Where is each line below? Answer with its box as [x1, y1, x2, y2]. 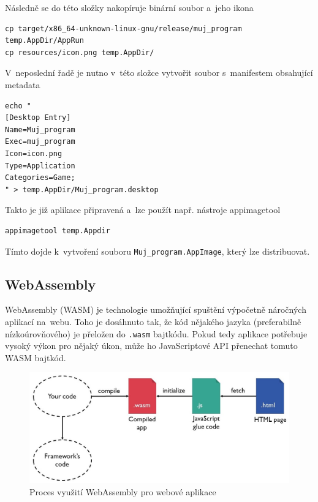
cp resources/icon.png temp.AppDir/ [5, 48, 154, 57]
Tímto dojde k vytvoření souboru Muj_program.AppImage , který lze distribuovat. [5, 244, 310, 257]
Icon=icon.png [5, 149, 62, 158]
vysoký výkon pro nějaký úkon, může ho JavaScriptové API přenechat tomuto [5, 339, 298, 352]
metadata [5, 78, 40, 91]
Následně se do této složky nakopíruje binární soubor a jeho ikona [5, 1, 254, 13]
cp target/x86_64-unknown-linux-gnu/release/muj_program [5, 24, 242, 33]
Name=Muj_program [5, 125, 75, 134]
